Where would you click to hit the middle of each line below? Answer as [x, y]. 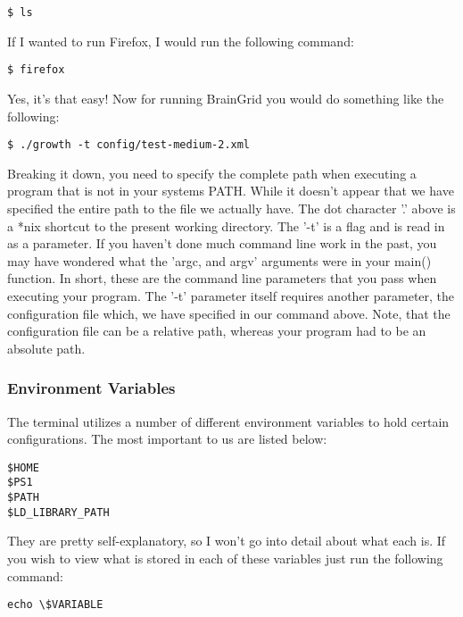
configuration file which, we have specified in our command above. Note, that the [229, 313]
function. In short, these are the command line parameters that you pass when [222, 278]
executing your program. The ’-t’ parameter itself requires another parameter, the [231, 295]
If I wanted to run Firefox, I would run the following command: [181, 41]
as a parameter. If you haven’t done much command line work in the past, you [222, 243]
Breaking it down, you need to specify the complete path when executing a [212, 173]
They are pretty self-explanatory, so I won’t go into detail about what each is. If [227, 541]
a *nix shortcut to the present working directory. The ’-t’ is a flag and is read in [226, 225]
